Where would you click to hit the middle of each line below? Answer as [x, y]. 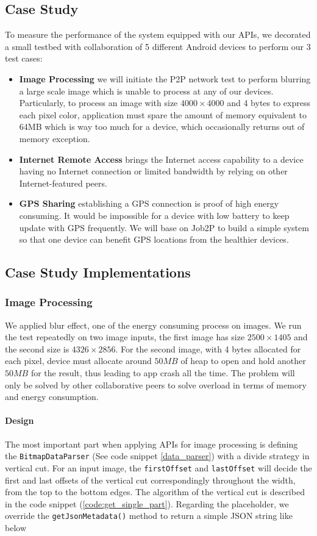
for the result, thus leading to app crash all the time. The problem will [163, 373]
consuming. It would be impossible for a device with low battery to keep [154, 215]
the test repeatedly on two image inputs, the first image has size [125, 337]
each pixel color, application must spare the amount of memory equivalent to [163, 114]
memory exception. [55, 138]
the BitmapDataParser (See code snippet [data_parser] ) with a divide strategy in [157, 456]
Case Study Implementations [98, 272]
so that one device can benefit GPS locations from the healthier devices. [154, 239]
